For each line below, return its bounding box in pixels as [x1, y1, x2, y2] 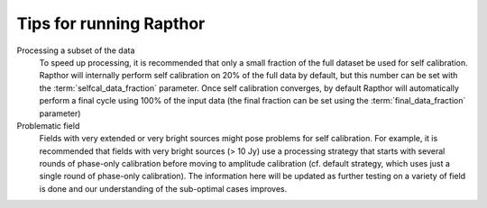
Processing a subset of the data [16, 45, 135, 56]
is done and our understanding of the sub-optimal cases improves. [39, 183, 288, 194]
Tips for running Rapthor [16, 14, 206, 33]
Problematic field [16, 120, 80, 131]
